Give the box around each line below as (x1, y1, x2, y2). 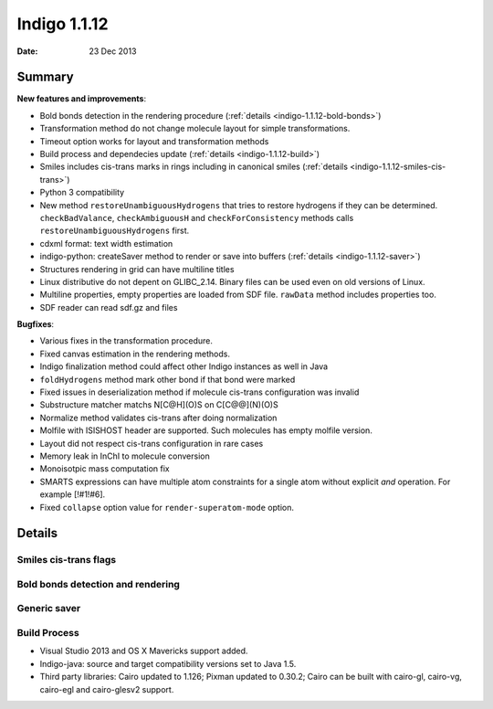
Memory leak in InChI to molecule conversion (39, 450, 210, 461)
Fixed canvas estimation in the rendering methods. (39, 348, 230, 359)
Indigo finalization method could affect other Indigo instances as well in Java (39, 361, 329, 372)
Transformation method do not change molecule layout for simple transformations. (39, 123, 351, 134)
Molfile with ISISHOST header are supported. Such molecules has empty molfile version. (39, 425, 373, 436)
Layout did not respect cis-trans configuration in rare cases (39, 438, 264, 449)
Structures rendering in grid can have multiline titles (39, 263, 235, 274)
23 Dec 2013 (89, 46, 137, 57)
